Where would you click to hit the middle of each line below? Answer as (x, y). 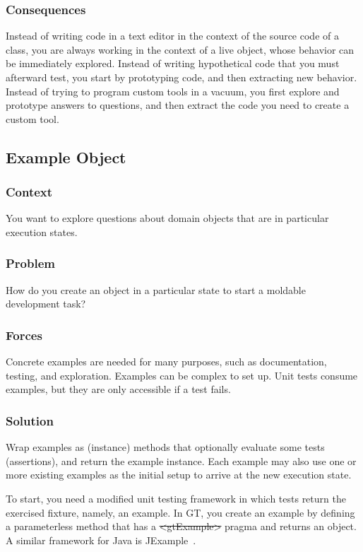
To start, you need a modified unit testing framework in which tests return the (176, 498)
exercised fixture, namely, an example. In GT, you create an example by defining (180, 512)
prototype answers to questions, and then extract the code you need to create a (178, 105)
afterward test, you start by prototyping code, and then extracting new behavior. (181, 77)
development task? (46, 304)
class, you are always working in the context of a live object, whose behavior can (180, 49)
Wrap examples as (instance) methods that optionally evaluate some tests (165, 447)
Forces (24, 335)
